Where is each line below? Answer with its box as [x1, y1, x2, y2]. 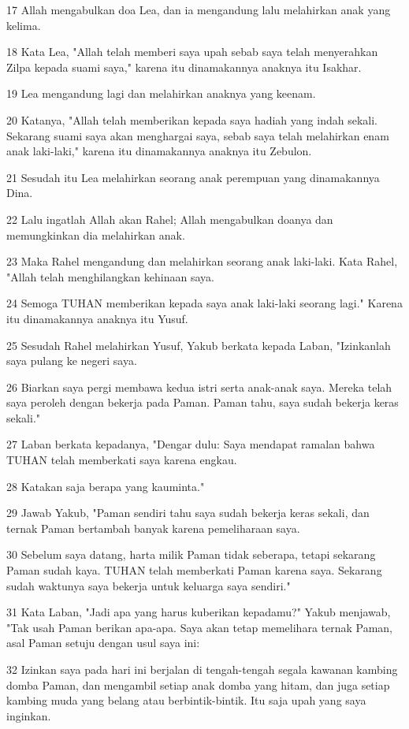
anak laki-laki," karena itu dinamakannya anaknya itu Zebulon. [6, 143, 312, 159]
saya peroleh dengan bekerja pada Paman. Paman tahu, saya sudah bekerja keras [6, 394, 399, 411]
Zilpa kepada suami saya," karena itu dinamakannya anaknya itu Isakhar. [6, 58, 362, 75]
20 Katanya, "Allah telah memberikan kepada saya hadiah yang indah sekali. [6, 111, 377, 128]
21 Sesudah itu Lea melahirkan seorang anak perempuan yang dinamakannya [6, 169, 380, 185]
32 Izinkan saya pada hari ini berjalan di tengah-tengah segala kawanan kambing [6, 661, 398, 677]
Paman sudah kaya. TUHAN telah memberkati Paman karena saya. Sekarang [6, 562, 382, 578]
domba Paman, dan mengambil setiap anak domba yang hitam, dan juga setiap [6, 676, 390, 693]
